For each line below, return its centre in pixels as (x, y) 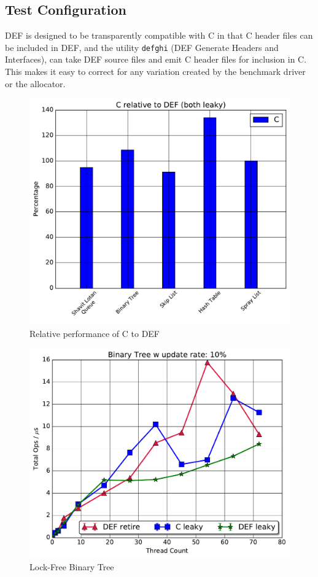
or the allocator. (35, 83)
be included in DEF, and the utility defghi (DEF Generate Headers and (142, 47)
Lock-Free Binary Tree (72, 566)
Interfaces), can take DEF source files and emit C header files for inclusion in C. (156, 59)
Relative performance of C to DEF (95, 333)
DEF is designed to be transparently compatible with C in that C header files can (159, 35)
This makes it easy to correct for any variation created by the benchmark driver (155, 72)
